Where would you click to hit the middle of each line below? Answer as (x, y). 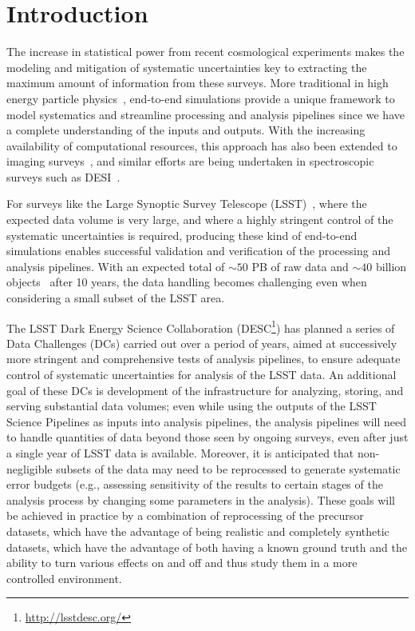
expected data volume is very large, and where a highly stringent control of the (200, 220)
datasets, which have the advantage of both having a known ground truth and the (207, 547)
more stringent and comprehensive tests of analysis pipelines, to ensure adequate (204, 359)
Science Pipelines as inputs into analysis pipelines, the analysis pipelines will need (207, 421)
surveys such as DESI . (63, 176)
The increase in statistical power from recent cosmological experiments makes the (206, 52)
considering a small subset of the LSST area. (116, 298)
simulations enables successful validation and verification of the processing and (198, 251)
